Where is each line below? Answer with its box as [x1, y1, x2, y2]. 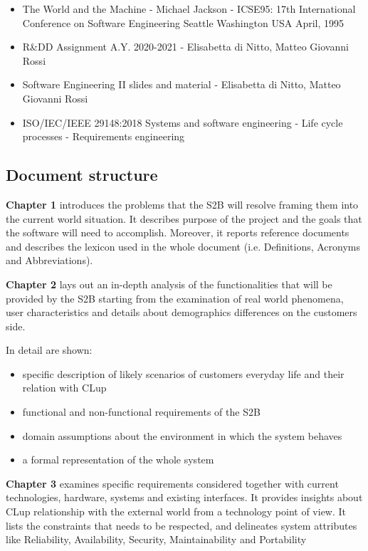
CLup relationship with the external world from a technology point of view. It [6, 504, 347, 519]
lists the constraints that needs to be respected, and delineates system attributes [6, 518, 357, 532]
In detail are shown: [6, 342, 93, 357]
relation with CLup [22, 380, 107, 395]
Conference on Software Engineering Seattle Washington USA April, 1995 [22, 15, 344, 30]
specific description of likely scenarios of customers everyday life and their [22, 366, 345, 381]
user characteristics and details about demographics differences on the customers [6, 305, 357, 320]
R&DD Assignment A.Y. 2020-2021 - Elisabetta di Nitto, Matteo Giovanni [22, 39, 349, 54]
